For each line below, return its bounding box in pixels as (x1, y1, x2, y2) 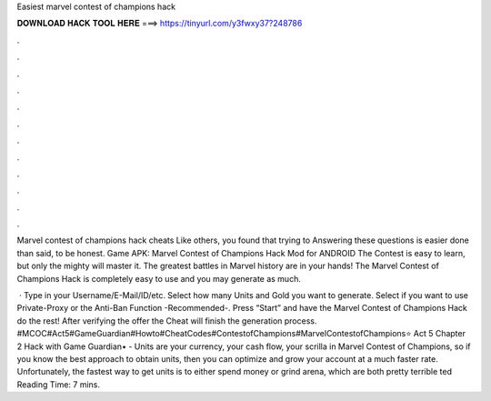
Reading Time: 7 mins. (16, 378, 100, 390)
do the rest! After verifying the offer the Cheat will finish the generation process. (16, 315, 317, 326)
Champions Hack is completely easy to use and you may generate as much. (16, 273, 302, 284)
